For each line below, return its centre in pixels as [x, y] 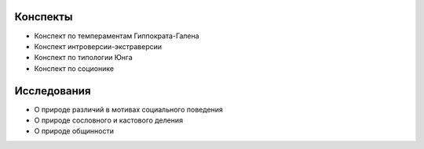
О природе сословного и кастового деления [109, 120]
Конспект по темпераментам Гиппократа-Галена [117, 36]
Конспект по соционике [74, 68]
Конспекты [44, 17]
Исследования [53, 91]
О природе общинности [74, 131]
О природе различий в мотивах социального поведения [129, 109]
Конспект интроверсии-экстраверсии [98, 46]
